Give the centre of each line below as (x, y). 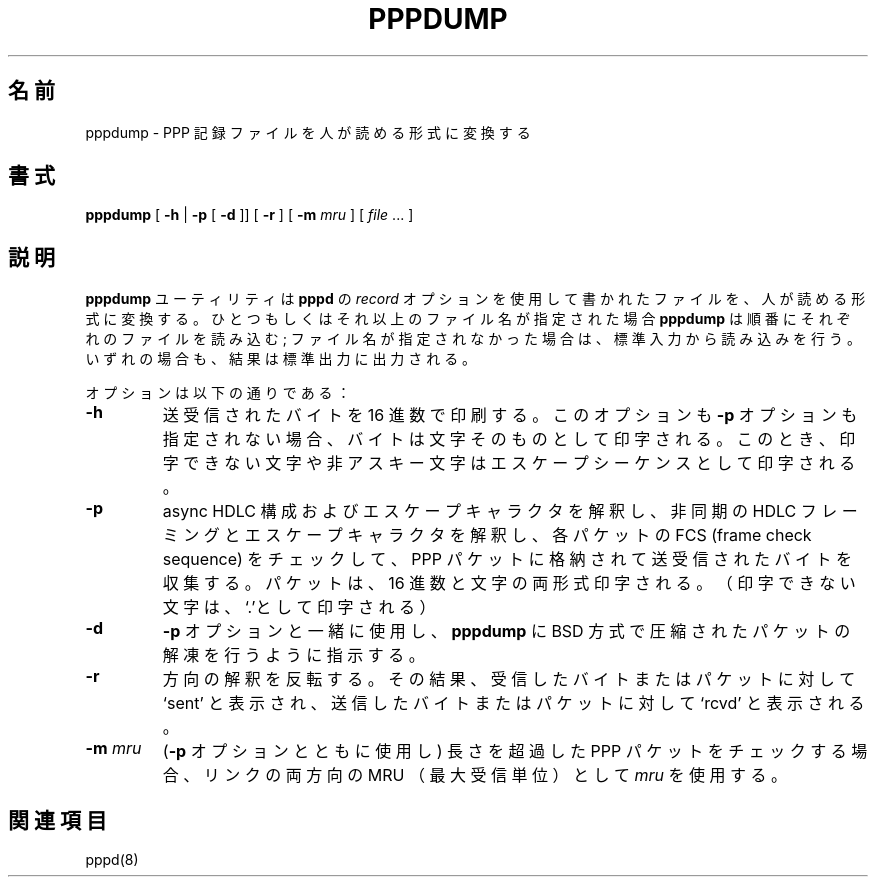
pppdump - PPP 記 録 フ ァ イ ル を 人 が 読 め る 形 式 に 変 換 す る (308, 132)
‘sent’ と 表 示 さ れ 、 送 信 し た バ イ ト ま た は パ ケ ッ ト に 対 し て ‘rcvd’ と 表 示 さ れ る (513, 703)
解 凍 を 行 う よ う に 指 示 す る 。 (293, 655)
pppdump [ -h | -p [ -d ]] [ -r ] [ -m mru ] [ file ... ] (249, 215)
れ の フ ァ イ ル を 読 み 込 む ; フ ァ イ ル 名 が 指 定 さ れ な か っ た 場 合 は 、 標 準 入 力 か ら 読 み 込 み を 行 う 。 (473, 339)
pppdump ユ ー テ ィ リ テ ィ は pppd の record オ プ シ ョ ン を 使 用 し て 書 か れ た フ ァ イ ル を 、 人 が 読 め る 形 (475, 299)
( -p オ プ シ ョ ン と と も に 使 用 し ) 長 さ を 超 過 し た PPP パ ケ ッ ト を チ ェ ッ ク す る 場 (515, 751)
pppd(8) (112, 860)
